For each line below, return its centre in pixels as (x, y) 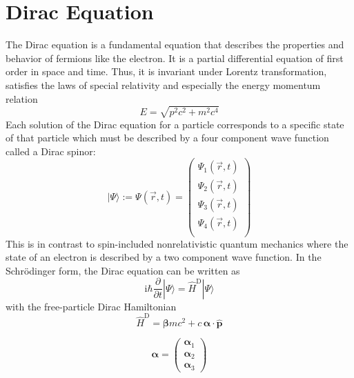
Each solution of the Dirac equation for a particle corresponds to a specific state (175, 124)
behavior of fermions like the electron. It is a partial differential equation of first (175, 58)
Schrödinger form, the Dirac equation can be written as (123, 270)
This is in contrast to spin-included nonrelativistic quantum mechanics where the (177, 243)
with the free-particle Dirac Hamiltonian (91, 306)
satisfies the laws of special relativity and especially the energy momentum (163, 84)
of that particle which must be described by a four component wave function (167, 138)
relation (22, 98)
